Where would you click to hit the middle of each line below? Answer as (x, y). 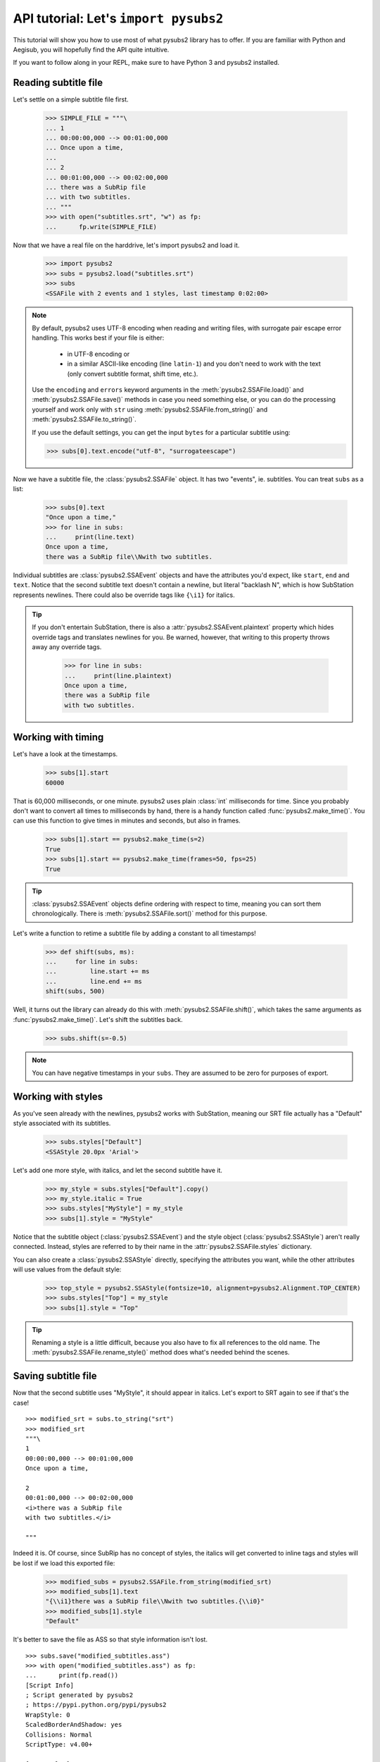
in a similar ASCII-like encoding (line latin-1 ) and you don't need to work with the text (194, 364)
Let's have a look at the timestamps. (65, 754)
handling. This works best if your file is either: (98, 338)
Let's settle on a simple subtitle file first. (71, 99)
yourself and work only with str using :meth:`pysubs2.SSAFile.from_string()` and (150, 409)
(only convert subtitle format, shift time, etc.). (133, 374)
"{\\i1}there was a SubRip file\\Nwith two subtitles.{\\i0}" (155, 1601)
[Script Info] (50, 1685)
